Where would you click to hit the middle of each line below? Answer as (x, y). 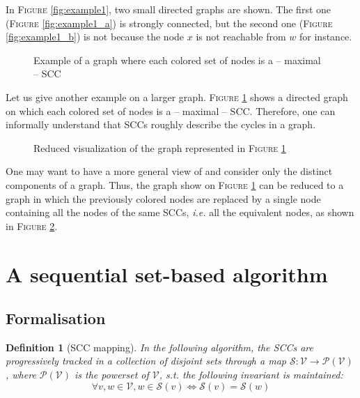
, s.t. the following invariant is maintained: (251, 375)
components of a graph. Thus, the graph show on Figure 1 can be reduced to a (175, 184)
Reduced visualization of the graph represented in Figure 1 (160, 147)
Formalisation (56, 318)
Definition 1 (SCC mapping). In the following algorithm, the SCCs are (160, 347)
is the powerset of (111, 375)
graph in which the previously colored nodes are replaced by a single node (163, 198)
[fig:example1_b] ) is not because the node (95, 37)
